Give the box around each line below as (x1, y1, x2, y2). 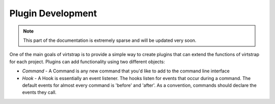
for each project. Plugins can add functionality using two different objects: (9, 59, 165, 65)
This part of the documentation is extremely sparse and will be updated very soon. (23, 37, 197, 43)
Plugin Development (9, 8, 97, 19)
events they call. (22, 89, 57, 95)
